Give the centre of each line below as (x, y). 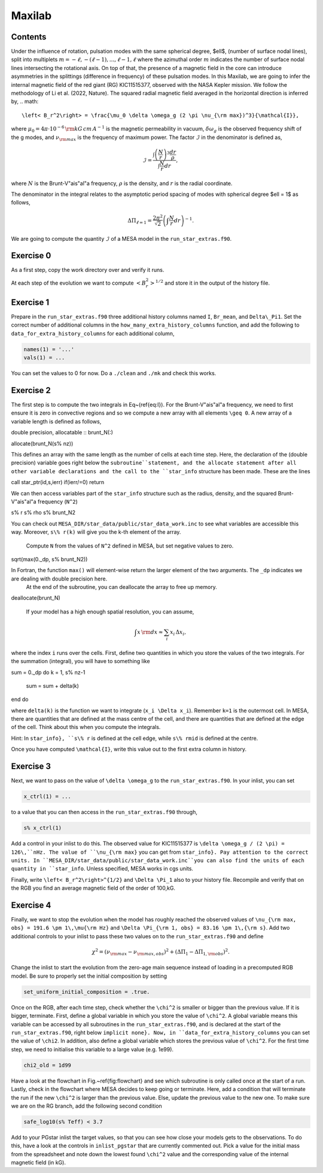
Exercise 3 (31, 767)
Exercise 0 (31, 256)
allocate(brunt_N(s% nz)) (42, 443)
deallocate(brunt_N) (36, 598)
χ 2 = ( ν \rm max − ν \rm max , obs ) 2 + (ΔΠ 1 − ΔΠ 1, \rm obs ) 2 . (161, 952)
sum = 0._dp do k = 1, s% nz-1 (48, 672)
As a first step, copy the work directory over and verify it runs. (88, 270)
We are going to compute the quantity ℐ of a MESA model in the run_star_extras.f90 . (121, 238)
